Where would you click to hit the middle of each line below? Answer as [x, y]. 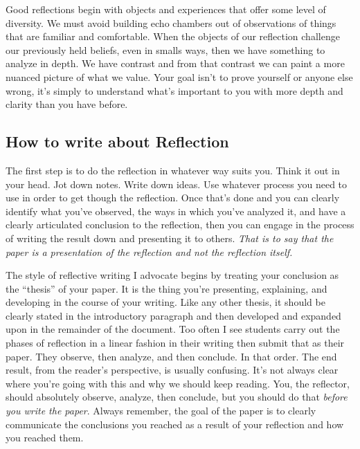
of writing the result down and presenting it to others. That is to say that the [170, 238]
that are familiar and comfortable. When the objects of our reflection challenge [173, 36]
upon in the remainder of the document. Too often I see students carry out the [173, 329]
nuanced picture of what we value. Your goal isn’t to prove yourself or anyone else [179, 76]
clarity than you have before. [67, 104]
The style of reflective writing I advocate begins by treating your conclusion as [172, 275]
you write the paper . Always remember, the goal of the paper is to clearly [161, 411]
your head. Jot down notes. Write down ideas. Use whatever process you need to [177, 184]
